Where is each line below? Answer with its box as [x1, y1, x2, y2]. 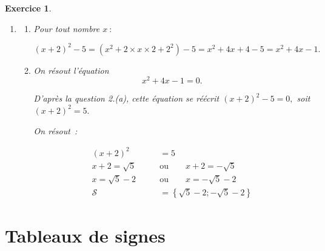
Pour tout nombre [33, 22, 100, 34]
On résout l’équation [33, 64, 109, 76]
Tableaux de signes [5, 223, 166, 248]
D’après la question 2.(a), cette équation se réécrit [33, 92, 219, 105]
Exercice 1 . [5, 2, 52, 14]
